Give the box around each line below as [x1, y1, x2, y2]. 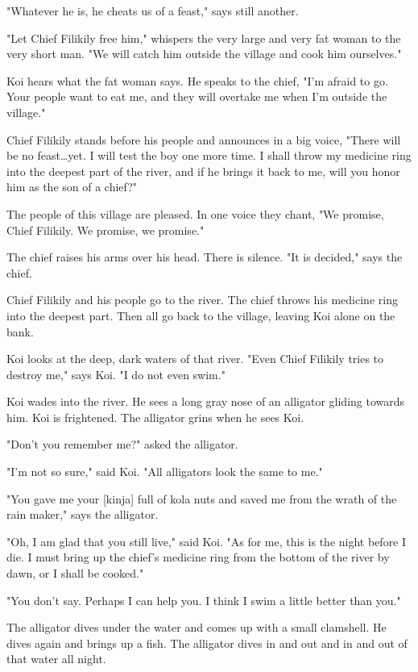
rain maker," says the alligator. [6, 506, 159, 523]
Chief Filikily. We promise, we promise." [6, 221, 205, 238]
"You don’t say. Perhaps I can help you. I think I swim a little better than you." [6, 591, 401, 608]
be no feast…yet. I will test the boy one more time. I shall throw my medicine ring [6, 147, 412, 164]
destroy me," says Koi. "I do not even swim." [6, 365, 226, 382]
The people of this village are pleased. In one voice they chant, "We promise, [6, 205, 384, 222]
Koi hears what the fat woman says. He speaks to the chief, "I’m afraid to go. [6, 72, 388, 89]
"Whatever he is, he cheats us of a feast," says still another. [6, 2, 299, 19]
